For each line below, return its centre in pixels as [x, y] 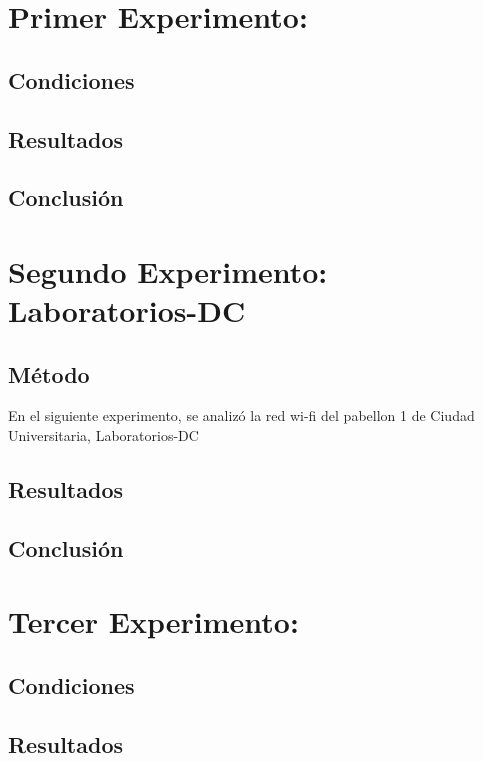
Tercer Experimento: [153, 621]
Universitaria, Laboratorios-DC [103, 435]
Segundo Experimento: [168, 270]
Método [49, 373]
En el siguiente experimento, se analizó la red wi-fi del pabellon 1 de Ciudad [241, 415]
